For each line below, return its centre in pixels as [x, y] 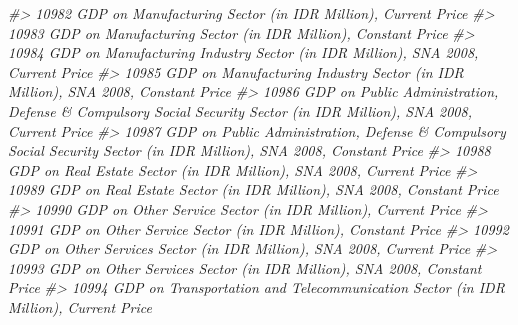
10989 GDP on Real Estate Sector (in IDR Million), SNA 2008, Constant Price [253, 189]
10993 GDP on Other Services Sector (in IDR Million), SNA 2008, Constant [245, 267]
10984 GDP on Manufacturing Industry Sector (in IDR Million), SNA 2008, [243, 52]
